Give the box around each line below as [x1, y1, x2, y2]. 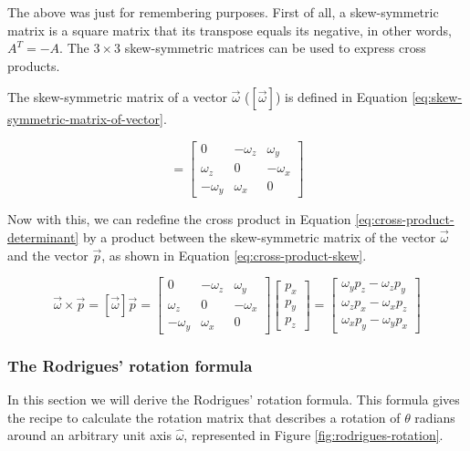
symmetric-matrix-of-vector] [7, 109, 163, 128]
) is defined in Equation [275, 87, 408, 107]
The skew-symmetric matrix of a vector [7, 87, 227, 107]
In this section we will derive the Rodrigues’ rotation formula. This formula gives [7, 389, 460, 408]
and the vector [7, 245, 89, 264]
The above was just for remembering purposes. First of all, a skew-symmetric [7, 3, 439, 21]
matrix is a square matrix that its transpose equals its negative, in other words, [7, 20, 452, 39]
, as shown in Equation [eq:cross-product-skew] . [101, 245, 367, 264]
